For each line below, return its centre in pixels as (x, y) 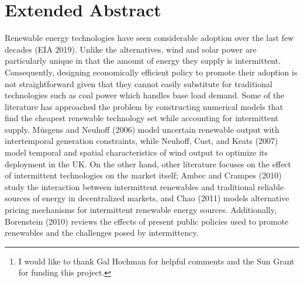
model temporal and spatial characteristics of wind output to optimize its (136, 152)
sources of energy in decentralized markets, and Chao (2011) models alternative (147, 198)
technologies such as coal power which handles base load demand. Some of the (145, 95)
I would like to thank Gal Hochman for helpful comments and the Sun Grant (156, 261)
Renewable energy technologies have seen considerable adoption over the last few (149, 38)
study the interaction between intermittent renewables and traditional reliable (144, 186)
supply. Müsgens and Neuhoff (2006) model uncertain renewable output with (142, 129)
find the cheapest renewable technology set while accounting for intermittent (142, 118)
